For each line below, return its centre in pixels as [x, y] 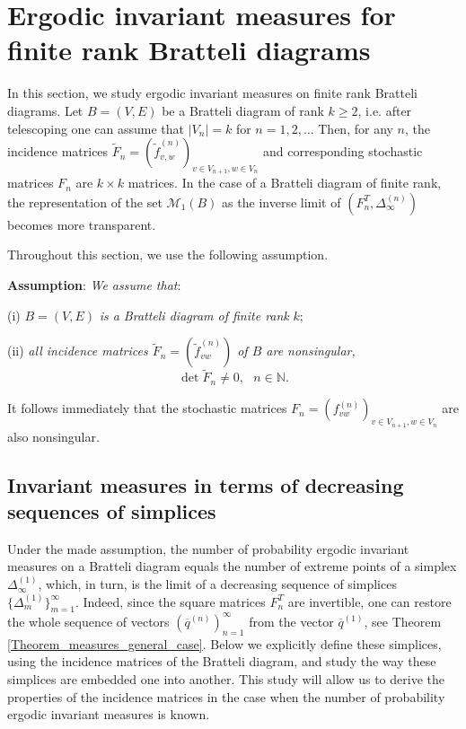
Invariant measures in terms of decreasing [206, 484]
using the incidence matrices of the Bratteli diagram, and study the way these [222, 661]
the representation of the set [85, 202]
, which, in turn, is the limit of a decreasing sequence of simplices [217, 584]
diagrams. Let [45, 110]
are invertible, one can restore [369, 601]
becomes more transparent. [82, 224]
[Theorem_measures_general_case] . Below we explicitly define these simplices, [224, 643]
